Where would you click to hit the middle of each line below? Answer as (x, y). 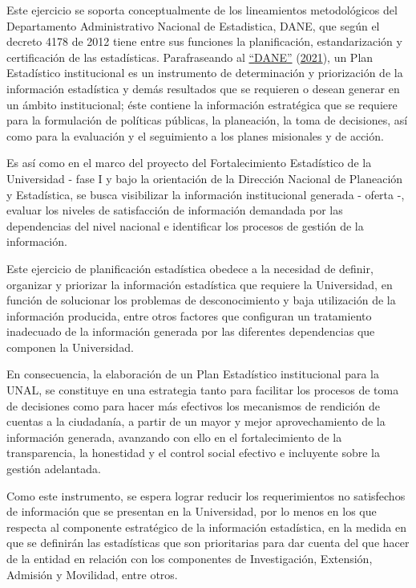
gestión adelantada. (54, 469)
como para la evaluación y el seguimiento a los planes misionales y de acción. (195, 135)
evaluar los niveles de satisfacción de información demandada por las (175, 210)
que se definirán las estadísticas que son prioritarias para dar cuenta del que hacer (208, 543)
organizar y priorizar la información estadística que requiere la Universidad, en (200, 284)
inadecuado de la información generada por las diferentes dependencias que (191, 331)
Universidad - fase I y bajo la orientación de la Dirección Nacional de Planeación (205, 178)
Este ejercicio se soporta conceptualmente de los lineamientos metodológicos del (202, 10)
